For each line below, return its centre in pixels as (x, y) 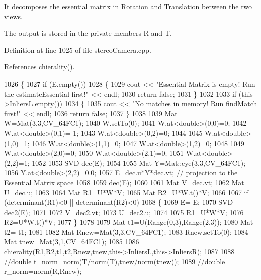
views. (14, 16)
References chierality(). (39, 67)
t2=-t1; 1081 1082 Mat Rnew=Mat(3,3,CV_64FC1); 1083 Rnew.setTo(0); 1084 (126, 231)
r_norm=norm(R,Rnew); (43, 271)
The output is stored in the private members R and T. (88, 33)
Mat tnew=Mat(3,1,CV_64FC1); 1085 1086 (72, 241)
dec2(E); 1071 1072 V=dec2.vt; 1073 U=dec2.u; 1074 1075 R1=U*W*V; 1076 (124, 212)
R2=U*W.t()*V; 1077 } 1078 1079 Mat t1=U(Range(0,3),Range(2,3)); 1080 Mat (129, 222)
